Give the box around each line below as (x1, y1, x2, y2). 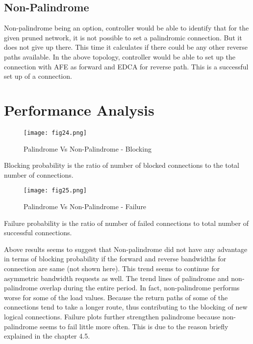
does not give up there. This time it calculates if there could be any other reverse (4, 42, 248, 52)
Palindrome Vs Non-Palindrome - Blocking (24, 143, 152, 154)
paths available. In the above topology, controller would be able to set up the (4, 51, 235, 62)
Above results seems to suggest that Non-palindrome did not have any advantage (4, 244, 248, 254)
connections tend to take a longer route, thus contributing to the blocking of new (4, 302, 248, 312)
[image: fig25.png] (24, 187, 87, 194)
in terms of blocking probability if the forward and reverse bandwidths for (4, 253, 227, 264)
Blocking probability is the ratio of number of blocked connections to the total (4, 160, 239, 170)
